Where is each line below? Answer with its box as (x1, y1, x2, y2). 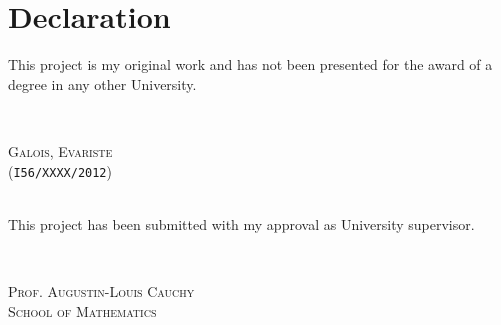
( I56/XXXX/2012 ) (8, 160, 112, 181)
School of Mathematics (8, 300, 157, 321)
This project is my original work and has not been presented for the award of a (8, 54, 493, 75)
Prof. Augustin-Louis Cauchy (8, 280, 195, 301)
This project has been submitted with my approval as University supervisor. (8, 213, 475, 234)
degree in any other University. (8, 73, 197, 94)
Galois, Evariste (8, 140, 113, 161)
